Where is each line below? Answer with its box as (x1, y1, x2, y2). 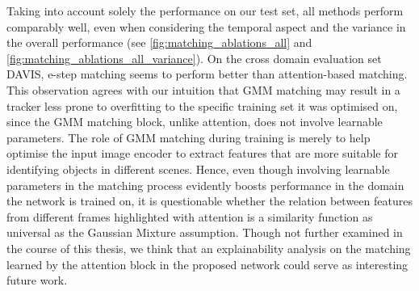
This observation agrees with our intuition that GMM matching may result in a (6, 81, 400, 98)
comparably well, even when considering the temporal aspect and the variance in (6, 18, 406, 35)
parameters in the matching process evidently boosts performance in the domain (6, 176, 404, 193)
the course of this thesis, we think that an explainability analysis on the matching (6, 239, 411, 256)
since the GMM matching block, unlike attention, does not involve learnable (6, 113, 383, 130)
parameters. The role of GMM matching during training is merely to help (6, 129, 371, 145)
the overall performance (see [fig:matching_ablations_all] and (6, 34, 312, 51)
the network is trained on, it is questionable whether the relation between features (6, 192, 413, 209)
